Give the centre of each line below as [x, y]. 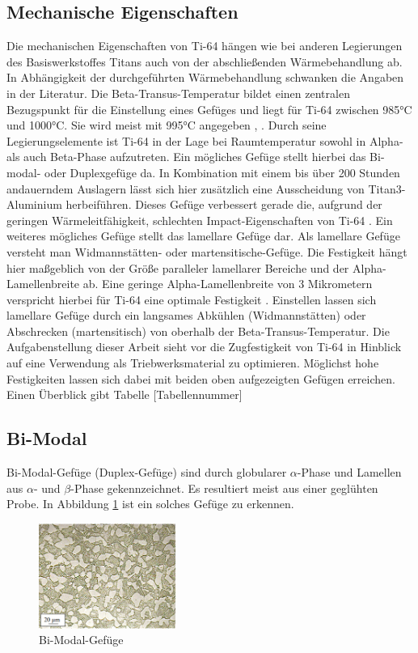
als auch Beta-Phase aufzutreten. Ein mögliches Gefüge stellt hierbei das [186, 157]
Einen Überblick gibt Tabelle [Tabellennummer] [125, 394]
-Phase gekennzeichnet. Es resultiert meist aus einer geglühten [224, 488]
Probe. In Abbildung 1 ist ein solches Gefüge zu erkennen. [150, 504]
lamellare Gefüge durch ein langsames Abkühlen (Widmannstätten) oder [186, 315]
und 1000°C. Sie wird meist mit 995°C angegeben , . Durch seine [167, 125]
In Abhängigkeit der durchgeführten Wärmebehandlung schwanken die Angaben [205, 77]
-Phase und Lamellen [349, 472]
